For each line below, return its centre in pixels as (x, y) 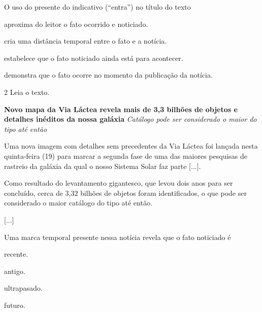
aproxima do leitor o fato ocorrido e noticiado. (76, 24)
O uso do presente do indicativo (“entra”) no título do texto (97, 7)
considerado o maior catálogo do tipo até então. (78, 203)
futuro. (15, 305)
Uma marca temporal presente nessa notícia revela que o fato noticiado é (118, 237)
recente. (16, 254)
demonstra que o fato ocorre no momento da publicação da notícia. (108, 75)
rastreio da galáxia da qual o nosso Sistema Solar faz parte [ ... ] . (103, 166)
